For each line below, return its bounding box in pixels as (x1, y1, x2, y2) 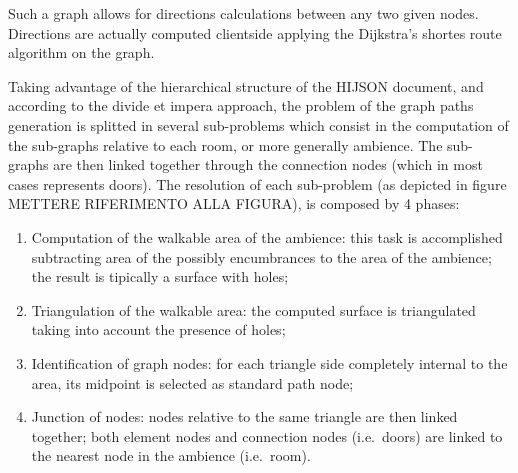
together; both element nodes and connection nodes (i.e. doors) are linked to (31, 425, 503, 446)
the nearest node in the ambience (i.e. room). (31, 445, 311, 466)
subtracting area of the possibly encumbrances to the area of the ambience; (31, 246, 492, 267)
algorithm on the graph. (8, 42, 155, 63)
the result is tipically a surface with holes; (31, 266, 289, 287)
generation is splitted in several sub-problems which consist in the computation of (8, 114, 509, 135)
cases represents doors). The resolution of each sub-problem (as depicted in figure (8, 173, 507, 194)
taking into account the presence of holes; (31, 319, 286, 340)
